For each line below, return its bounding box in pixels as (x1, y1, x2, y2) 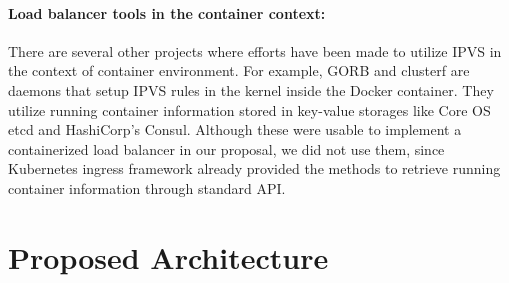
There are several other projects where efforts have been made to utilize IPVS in (8, 40, 502, 61)
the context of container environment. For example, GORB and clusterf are (8, 60, 470, 81)
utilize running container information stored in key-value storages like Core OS (8, 99, 491, 120)
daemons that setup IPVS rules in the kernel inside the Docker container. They (8, 79, 494, 100)
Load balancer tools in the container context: (8, 2, 326, 23)
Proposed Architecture (8, 236, 329, 277)
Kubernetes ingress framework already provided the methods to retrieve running (8, 158, 501, 179)
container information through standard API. (8, 177, 286, 198)
